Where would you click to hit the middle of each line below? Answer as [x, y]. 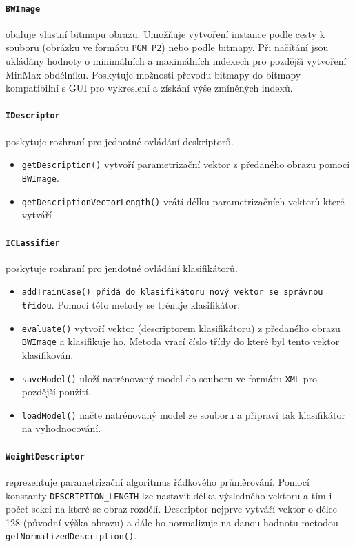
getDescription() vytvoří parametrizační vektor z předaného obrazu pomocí [186, 164]
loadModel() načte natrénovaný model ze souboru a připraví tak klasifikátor [183, 414]
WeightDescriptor [45, 456]
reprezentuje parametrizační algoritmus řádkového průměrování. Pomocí [158, 481]
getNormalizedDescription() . [71, 536]
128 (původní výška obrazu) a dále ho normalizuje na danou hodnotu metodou [172, 522]
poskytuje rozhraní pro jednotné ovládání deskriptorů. [120, 141]
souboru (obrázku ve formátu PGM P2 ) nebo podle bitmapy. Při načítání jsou [167, 47]
